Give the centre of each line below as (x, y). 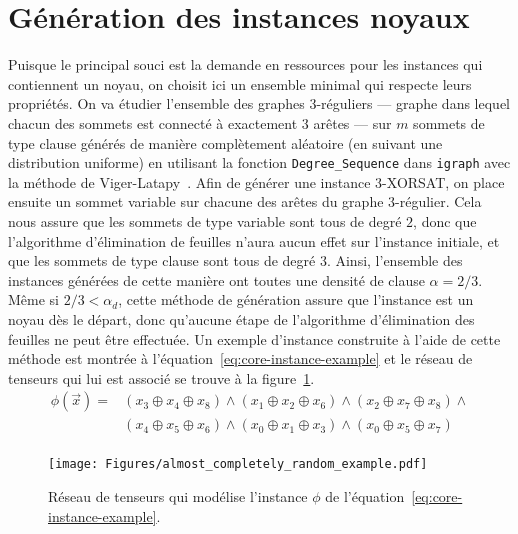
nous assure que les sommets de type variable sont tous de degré (205, 220)
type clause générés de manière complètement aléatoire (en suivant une (225, 142)
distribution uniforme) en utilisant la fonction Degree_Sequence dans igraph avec (259, 162)
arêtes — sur (352, 122)
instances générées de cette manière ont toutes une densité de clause (216, 279)
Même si (34, 299)
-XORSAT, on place (443, 181)
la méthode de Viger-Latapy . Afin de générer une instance (189, 181)
